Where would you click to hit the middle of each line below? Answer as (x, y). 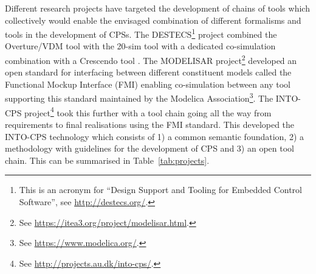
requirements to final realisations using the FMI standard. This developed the (150, 124)
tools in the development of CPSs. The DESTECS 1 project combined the (141, 33)
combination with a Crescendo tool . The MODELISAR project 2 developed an (151, 59)
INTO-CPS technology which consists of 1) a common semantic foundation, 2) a (155, 136)
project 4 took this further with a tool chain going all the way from (148, 111)
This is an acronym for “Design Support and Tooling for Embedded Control (161, 190)
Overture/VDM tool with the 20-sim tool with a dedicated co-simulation (140, 46)
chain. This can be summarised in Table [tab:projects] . (107, 160)
